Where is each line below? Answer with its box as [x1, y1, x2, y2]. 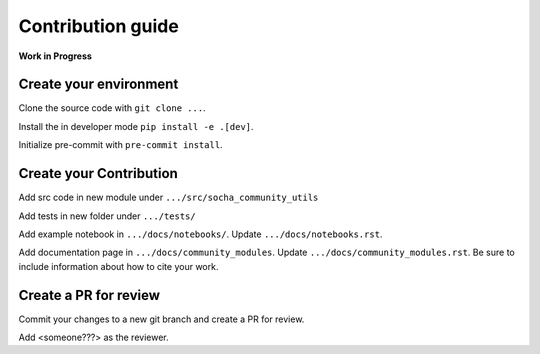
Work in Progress [18, 50, 92, 62]
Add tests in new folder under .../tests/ [18, 210, 196, 222]
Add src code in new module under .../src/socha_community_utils [18, 191, 319, 204]
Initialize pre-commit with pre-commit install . [18, 139, 224, 151]
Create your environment [18, 76, 179, 93]
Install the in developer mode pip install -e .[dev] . [18, 120, 254, 132]
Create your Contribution [18, 165, 179, 182]
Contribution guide [18, 15, 179, 37]
